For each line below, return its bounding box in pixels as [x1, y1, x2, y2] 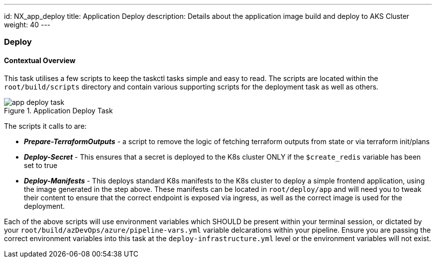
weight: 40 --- [4, 20, 51, 29]
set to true [24, 161, 58, 170]
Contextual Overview [4, 56, 76, 65]
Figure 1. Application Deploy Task [4, 106, 113, 115]
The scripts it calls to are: [4, 121, 87, 130]
